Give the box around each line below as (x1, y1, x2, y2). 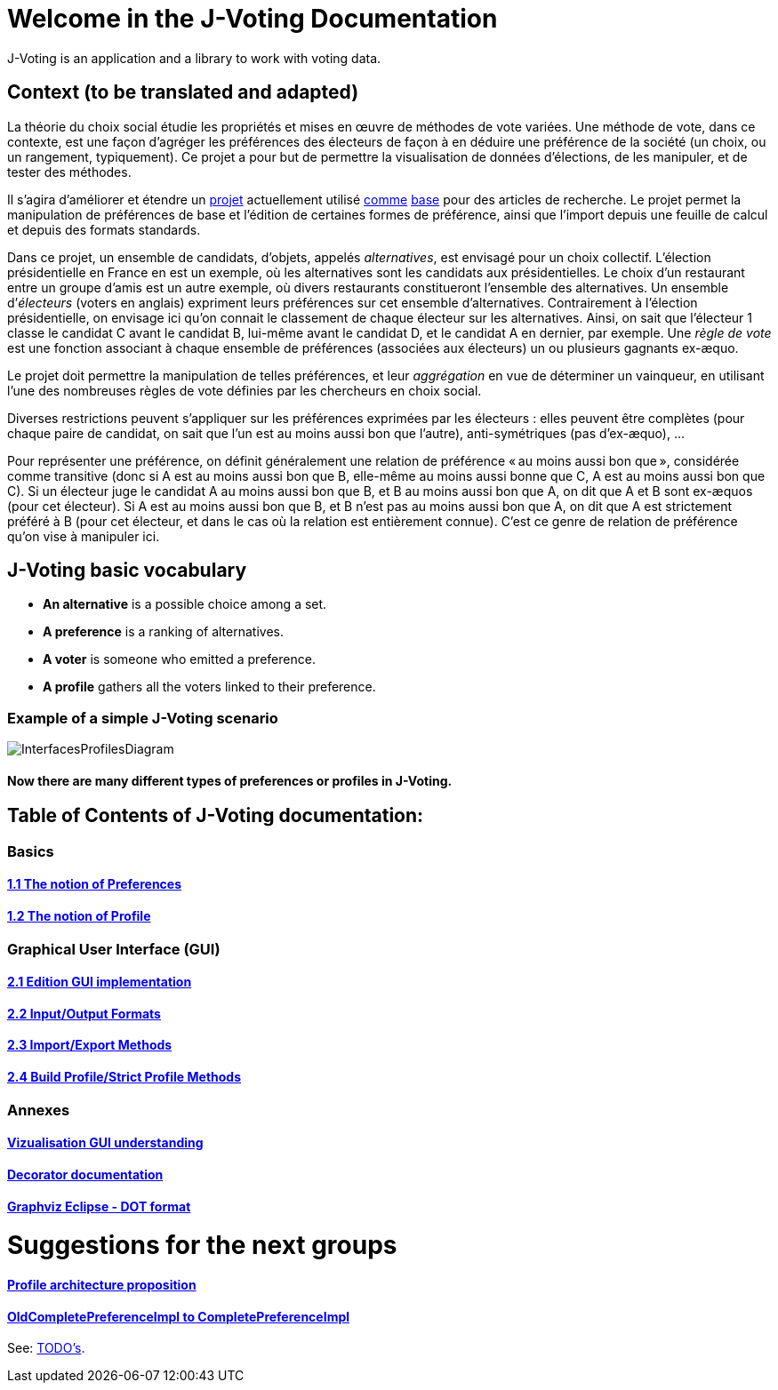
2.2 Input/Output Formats (7, 1005, 161, 1021)
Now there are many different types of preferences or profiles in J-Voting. (7, 772, 453, 788)
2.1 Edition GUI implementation (7, 974, 192, 990)
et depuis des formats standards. (7, 221, 201, 237)
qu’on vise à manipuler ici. (7, 528, 160, 544)
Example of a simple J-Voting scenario (7, 708, 278, 727)
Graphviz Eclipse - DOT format (7, 1198, 191, 1214)
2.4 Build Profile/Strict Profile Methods (7, 1069, 242, 1085)
